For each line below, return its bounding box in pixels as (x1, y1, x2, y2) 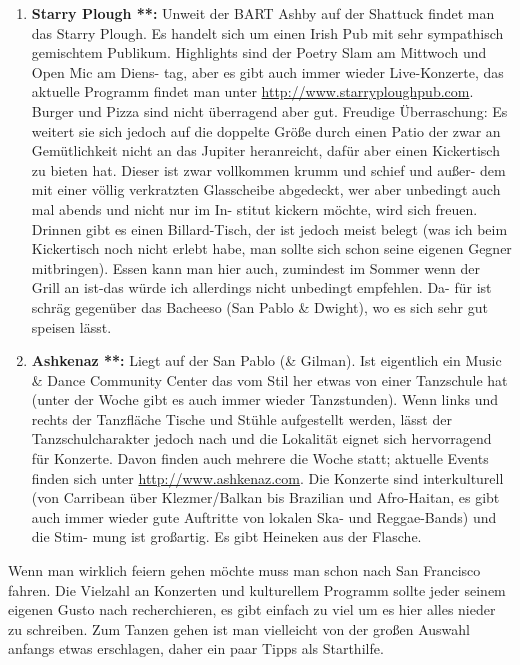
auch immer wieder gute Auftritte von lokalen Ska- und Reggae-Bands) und (31, 506, 497, 527)
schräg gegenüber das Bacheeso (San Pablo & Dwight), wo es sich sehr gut (31, 296, 488, 317)
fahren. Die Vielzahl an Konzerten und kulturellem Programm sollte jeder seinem (8, 579, 506, 600)
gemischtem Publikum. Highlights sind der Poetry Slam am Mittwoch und (31, 42, 487, 63)
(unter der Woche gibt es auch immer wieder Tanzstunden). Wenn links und (31, 389, 499, 410)
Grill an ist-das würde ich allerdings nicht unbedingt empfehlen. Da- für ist (31, 277, 492, 298)
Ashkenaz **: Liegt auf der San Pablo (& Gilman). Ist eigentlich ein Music (31, 350, 502, 371)
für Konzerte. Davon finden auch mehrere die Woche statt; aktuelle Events (31, 448, 489, 469)
